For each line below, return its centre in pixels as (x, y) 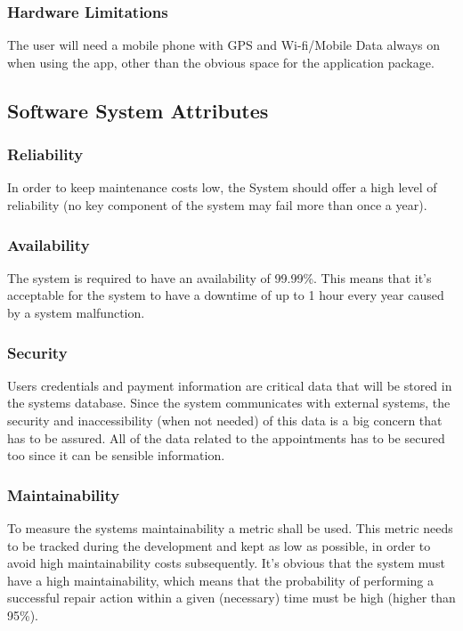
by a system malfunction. (76, 312)
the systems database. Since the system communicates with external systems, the (229, 403)
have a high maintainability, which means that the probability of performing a (220, 580)
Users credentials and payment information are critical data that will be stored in (230, 385)
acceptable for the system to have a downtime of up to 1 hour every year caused (226, 295)
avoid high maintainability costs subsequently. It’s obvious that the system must (226, 563)
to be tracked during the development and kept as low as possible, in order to (219, 545)
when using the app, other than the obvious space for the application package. (221, 62)
